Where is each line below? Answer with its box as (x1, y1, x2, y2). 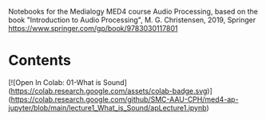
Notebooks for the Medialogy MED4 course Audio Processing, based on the (8, 7, 258, 16)
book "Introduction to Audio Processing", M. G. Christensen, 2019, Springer (8, 15, 256, 25)
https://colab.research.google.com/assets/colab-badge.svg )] (10, 86, 213, 95)
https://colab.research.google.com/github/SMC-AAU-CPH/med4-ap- (10, 95, 239, 104)
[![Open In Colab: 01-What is (8, 77, 101, 87)
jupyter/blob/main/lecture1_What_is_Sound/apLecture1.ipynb (8, 103, 207, 112)
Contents (8, 52, 72, 70)
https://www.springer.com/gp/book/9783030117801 (8, 24, 178, 33)
